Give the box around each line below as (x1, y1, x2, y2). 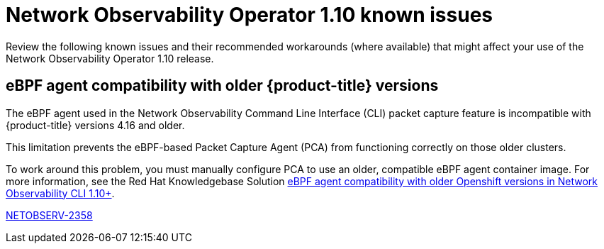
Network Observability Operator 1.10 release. (6, 52, 214, 65)
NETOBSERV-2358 (6, 209, 93, 221)
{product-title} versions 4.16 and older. (6, 118, 185, 131)
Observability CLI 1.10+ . (6, 187, 115, 199)
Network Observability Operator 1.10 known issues (6, 3, 493, 27)
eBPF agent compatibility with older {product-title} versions (6, 77, 439, 95)
